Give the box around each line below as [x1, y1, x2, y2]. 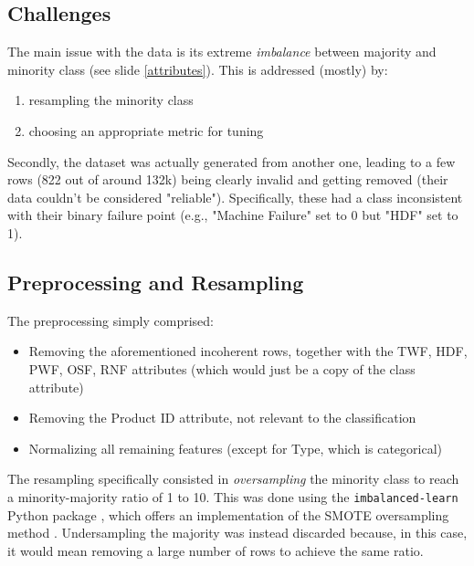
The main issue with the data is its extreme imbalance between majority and [7, 42, 437, 61]
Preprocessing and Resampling [7, 267, 304, 296]
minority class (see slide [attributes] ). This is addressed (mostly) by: [7, 59, 388, 79]
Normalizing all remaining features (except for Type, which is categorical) [28, 438, 443, 457]
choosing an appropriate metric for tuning [28, 121, 264, 140]
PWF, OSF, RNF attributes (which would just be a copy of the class [28, 359, 416, 378]
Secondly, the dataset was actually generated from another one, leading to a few [7, 152, 456, 171]
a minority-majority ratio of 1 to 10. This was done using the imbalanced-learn [7, 487, 458, 506]
